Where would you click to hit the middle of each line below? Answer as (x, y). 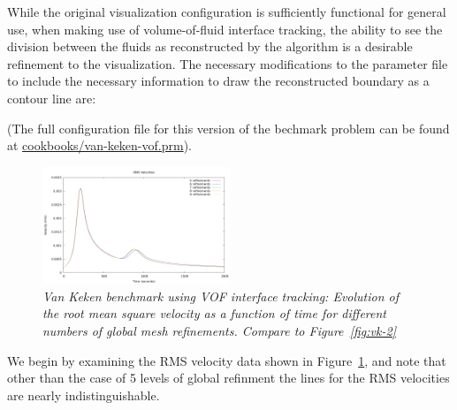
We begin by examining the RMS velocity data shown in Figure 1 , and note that (227, 360)
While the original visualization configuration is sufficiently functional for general (227, 11)
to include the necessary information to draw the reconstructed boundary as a (218, 81)
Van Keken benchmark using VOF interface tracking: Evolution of (221, 296)
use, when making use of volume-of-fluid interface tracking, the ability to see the (225, 29)
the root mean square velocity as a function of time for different (214, 313)
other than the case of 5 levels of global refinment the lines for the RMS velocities (228, 378)
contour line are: (52, 98)
